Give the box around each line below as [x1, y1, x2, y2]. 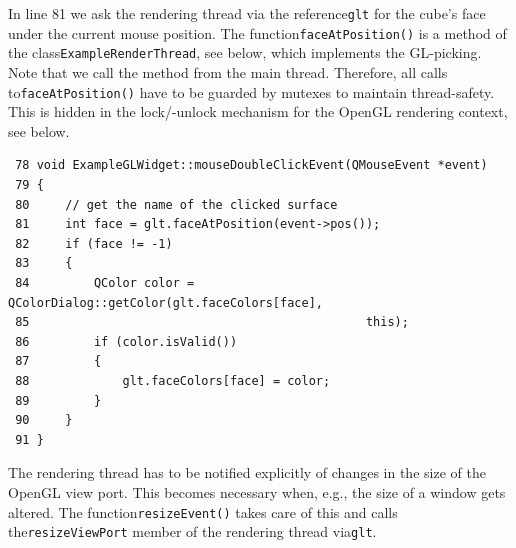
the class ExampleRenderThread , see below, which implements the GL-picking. [8, 42, 482, 63]
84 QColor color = [15, 275, 195, 290]
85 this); [15, 315, 409, 330]
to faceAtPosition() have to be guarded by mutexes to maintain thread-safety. [8, 81, 495, 102]
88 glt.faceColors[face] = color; [15, 373, 331, 388]
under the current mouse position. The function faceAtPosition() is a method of [8, 22, 507, 43]
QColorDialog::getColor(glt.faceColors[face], [8, 295, 323, 310]
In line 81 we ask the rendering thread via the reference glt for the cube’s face [8, 3, 486, 23]
